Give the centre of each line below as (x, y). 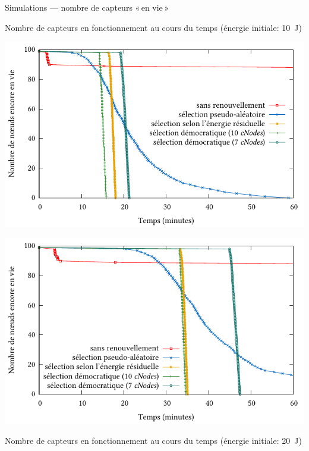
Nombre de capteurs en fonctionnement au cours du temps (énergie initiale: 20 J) (153, 440)
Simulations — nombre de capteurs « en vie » (87, 7)
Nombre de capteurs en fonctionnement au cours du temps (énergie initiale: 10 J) (153, 27)
